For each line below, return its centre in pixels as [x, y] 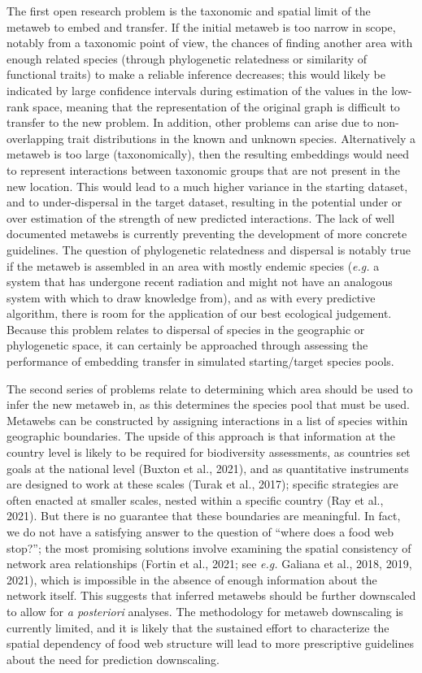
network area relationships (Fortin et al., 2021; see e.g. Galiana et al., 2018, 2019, [209, 564]
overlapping [35, 138]
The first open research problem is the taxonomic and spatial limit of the [189, 11]
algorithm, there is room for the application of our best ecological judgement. [199, 313]
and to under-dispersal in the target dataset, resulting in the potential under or [204, 202]
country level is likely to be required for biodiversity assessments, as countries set [209, 452]
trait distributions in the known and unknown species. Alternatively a [241, 138]
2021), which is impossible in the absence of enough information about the [192, 579]
